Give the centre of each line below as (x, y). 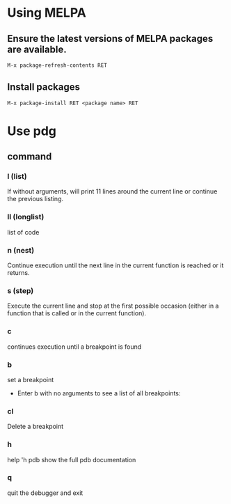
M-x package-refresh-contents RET (57, 65)
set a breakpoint (31, 379)
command (30, 157)
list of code (23, 232)
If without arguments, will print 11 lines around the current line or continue (112, 191)
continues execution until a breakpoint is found (74, 347)
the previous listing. (35, 199)
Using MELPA (47, 13)
